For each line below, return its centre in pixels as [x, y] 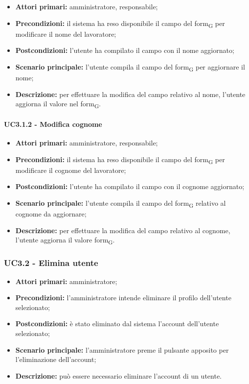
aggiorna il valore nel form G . [58, 104]
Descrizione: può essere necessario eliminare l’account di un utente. [118, 375]
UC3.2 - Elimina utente [51, 263]
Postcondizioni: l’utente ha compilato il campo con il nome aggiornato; [125, 50]
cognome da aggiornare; [51, 214]
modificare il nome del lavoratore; [66, 34]
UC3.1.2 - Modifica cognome [53, 124]
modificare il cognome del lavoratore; [71, 170]
